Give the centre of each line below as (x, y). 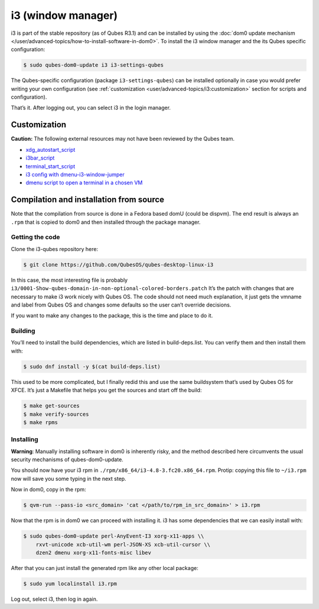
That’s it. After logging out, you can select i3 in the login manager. (91, 108)
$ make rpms (41, 422)
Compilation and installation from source (88, 200)
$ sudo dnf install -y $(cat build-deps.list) (92, 367)
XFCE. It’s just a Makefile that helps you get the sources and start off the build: (106, 390)
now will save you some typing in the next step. (69, 478)
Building (23, 331)
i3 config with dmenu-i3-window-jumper (75, 174)
